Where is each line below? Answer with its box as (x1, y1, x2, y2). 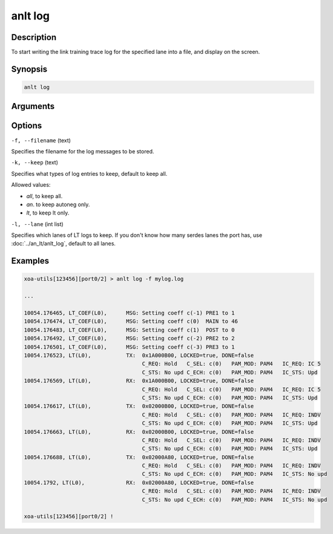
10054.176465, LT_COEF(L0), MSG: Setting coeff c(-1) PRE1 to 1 (24, 310, 235, 316)
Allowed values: (11, 181, 51, 189)
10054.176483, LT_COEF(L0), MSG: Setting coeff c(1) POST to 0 (24, 326, 235, 333)
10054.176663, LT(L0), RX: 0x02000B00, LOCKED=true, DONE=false (24, 428, 254, 435)
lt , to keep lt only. (26, 209, 70, 216)
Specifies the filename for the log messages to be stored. (11, 147, 154, 155)
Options (11, 121, 42, 131)
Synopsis (11, 64, 48, 74)
